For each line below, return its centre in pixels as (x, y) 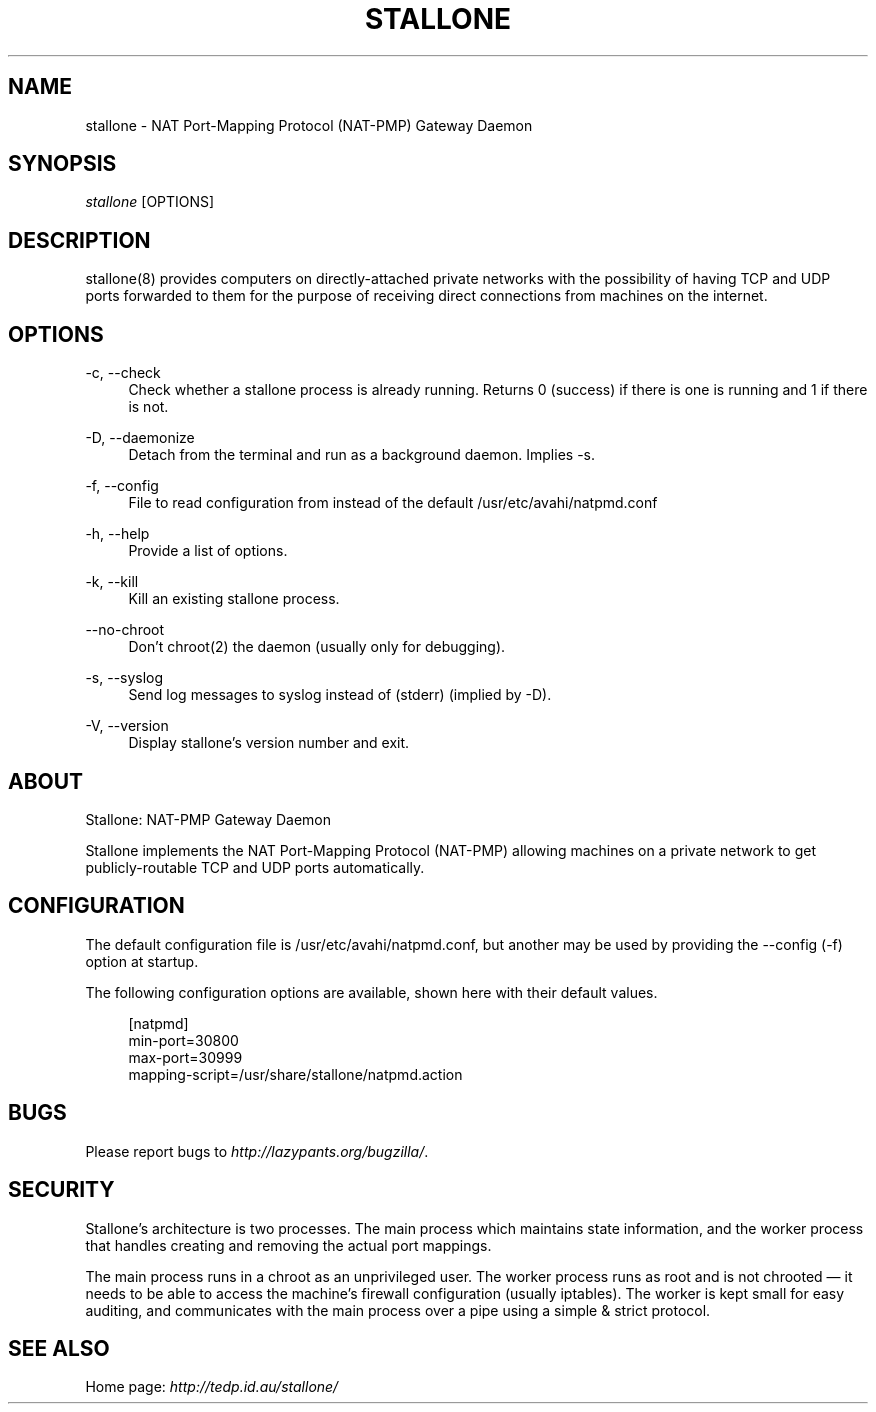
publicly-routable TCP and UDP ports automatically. (255, 867)
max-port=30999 (185, 1057)
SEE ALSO (59, 1348)
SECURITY (61, 1190)
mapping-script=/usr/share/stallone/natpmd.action (295, 1074)
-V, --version (127, 726)
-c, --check (123, 373)
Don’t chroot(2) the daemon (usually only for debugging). (317, 647)
